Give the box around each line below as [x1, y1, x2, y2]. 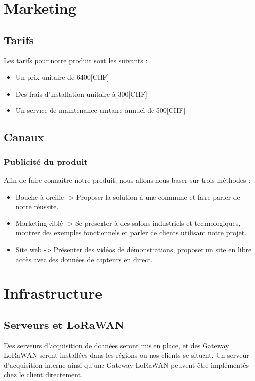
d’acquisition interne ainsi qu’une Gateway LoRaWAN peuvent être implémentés [4, 359, 249, 370]
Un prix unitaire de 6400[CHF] [15, 72, 109, 82]
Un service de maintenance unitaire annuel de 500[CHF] [15, 105, 186, 115]
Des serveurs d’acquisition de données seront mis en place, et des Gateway [4, 340, 229, 350]
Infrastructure [4, 283, 102, 303]
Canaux [4, 129, 44, 145]
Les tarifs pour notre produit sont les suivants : [4, 55, 148, 65]
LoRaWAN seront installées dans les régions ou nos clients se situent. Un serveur [4, 350, 249, 360]
